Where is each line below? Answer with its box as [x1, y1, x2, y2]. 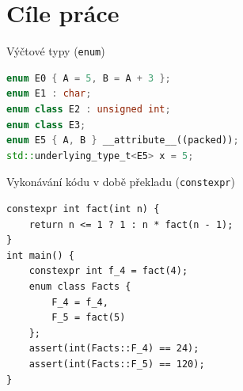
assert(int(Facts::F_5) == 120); [28, 358, 205, 370]
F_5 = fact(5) [51, 312, 126, 324]
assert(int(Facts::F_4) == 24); [28, 343, 199, 355]
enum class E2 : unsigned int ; [6, 103, 171, 115]
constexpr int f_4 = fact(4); [28, 265, 188, 277]
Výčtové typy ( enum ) [6, 43, 105, 59]
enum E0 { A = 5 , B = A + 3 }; [6, 72, 171, 84]
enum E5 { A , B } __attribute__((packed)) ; [6, 135, 239, 146]
